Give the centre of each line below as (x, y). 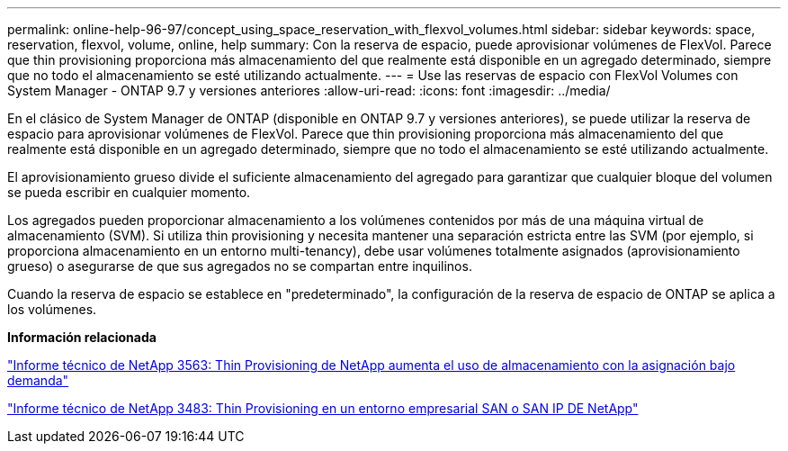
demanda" (38, 380)
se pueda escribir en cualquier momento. (129, 192)
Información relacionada (82, 337)
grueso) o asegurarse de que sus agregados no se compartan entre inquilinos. (240, 266)
